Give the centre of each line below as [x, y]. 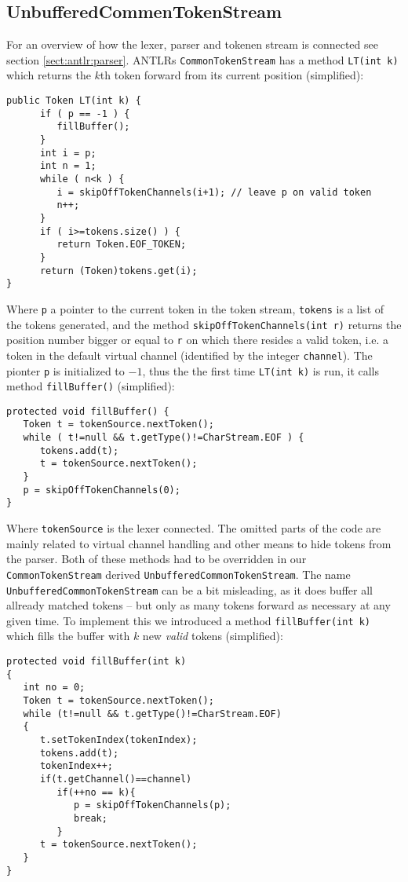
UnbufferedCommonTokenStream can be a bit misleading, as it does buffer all [189, 589]
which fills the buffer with [68, 636]
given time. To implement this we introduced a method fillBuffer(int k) [189, 620]
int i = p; [68, 153]
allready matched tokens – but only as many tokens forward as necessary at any [199, 605]
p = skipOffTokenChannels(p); [152, 805]
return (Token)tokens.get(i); [118, 271]
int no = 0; [54, 688]
